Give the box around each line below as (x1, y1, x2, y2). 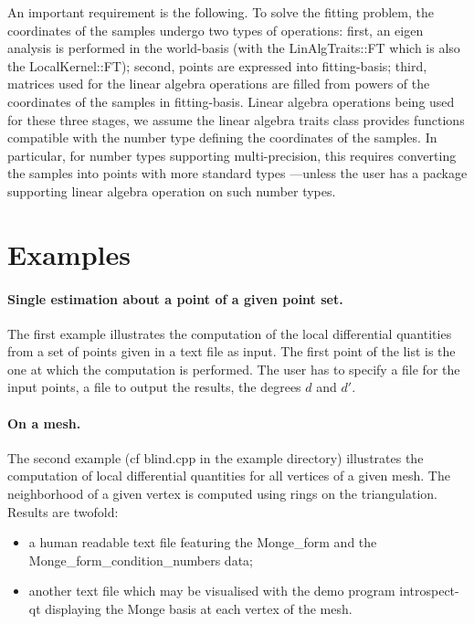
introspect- (399, 581, 459, 600)
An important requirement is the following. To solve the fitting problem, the (7, 3, 434, 21)
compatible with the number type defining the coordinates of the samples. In (7, 128, 437, 147)
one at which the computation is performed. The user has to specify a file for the (7, 359, 460, 378)
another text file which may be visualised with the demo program (28, 581, 395, 600)
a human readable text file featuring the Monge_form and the (28, 533, 377, 552)
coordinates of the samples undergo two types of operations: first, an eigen (7, 20, 424, 39)
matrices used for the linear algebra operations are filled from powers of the (7, 74, 430, 93)
